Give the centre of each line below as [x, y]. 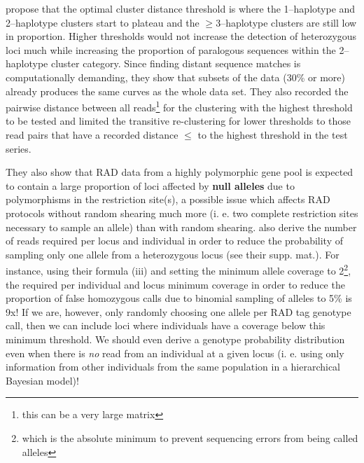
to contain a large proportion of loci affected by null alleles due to [150, 185]
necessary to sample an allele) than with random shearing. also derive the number [181, 227]
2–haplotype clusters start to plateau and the [103, 22]
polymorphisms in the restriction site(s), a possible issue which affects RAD [168, 199]
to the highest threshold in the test [273, 134]
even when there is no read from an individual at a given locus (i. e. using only [175, 353]
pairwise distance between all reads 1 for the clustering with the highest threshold [179, 106]
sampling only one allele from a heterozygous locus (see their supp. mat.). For [173, 254]
